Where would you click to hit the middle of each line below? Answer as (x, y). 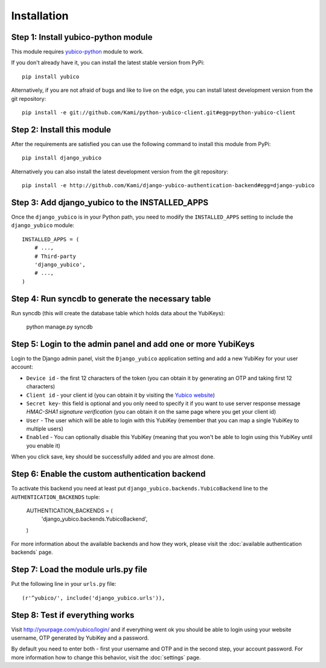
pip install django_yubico (62, 158)
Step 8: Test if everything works (73, 615)
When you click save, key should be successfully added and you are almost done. (113, 457)
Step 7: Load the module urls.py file (79, 570)
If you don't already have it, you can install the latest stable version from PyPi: (108, 63)
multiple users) (45, 429)
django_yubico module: (43, 225)
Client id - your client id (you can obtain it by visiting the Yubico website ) (121, 395)
